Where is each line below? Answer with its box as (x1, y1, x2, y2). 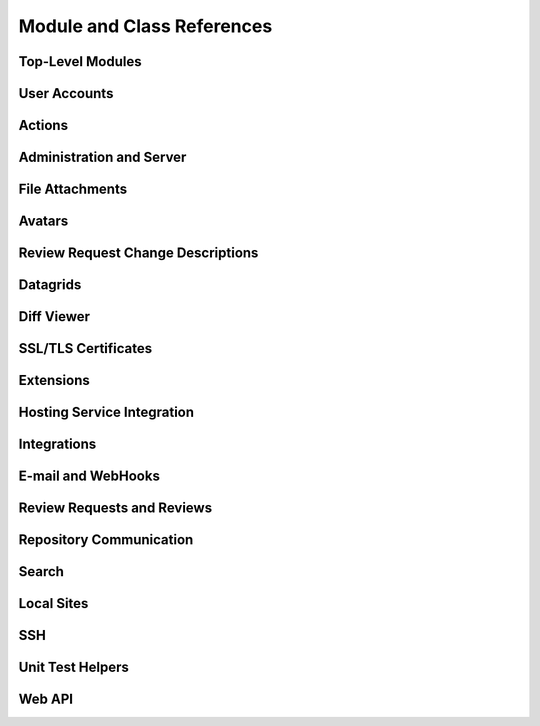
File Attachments (18, 181, 128, 198)
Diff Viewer (18, 308, 90, 325)
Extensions (18, 372, 90, 389)
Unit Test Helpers (18, 659, 130, 676)
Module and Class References (18, 15, 273, 37)
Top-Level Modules (18, 53, 142, 70)
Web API (18, 691, 74, 708)
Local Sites (18, 595, 89, 612)
